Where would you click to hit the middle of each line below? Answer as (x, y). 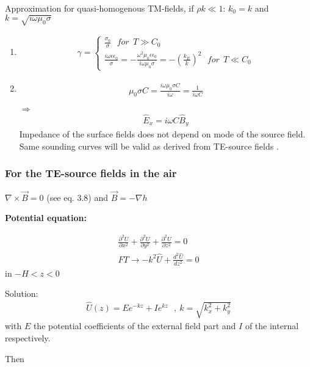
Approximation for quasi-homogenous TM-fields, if (99, 8)
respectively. (28, 338)
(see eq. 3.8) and (77, 197)
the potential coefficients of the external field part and (135, 326)
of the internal (272, 326)
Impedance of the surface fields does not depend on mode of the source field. (162, 134)
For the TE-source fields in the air (91, 173)
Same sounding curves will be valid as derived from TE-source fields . (149, 146)
